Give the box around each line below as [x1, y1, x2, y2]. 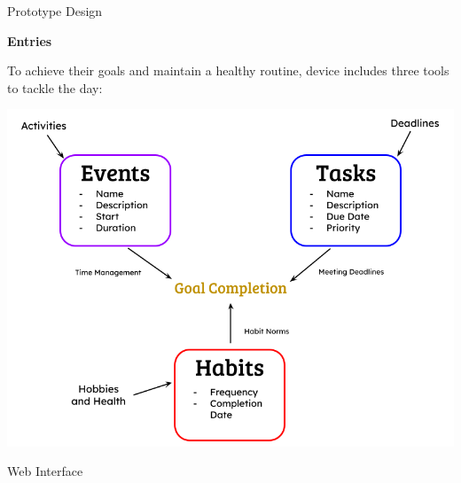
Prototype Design [7, 2, 103, 19]
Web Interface [7, 462, 83, 480]
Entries [7, 31, 52, 50]
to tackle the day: [7, 78, 103, 97]
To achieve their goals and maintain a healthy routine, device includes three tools [7, 61, 449, 80]
